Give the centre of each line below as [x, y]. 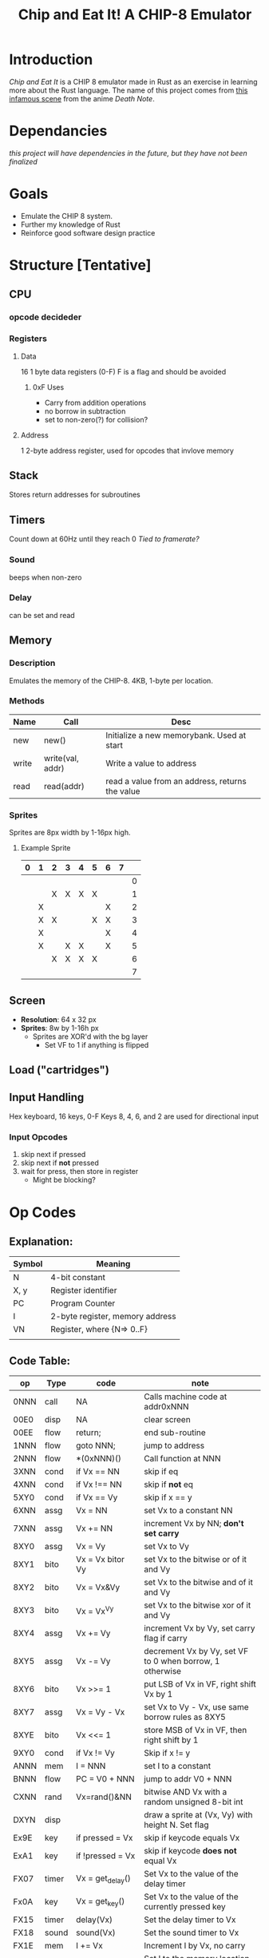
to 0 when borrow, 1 [182, 1661]
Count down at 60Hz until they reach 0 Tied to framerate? [104, 539]
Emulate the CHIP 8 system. [66, 216]
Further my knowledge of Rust [70, 224]
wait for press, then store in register [79, 1171]
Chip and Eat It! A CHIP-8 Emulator [135, 15]
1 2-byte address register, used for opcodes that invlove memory [127, 450]
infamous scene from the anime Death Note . [82, 98]
